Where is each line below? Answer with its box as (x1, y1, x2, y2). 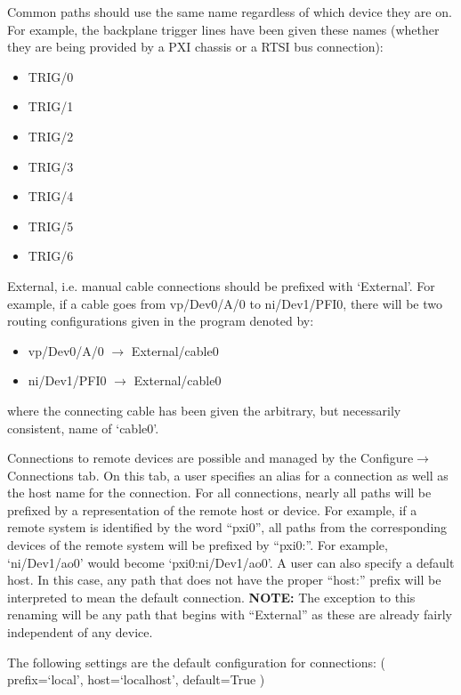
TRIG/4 (28, 187, 74, 206)
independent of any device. (7, 623, 153, 642)
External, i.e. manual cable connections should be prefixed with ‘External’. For (7, 276, 435, 295)
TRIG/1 (28, 97, 74, 116)
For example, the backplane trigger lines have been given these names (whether (7, 20, 440, 38)
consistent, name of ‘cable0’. (7, 418, 159, 437)
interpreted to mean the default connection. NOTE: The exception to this (7, 587, 416, 606)
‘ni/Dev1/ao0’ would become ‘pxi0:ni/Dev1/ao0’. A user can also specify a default (7, 553, 455, 571)
